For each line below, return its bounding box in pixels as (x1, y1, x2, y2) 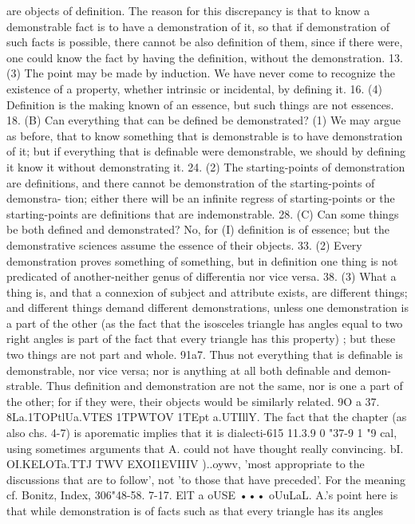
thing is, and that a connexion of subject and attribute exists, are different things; (6, 283, 408, 300)
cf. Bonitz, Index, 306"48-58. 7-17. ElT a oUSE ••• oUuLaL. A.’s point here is (6, 487, 398, 503)
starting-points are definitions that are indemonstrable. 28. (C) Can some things (6, 205, 399, 222)
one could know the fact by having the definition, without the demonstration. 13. (6, 49, 403, 65)
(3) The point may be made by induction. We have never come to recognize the (6, 65, 395, 81)
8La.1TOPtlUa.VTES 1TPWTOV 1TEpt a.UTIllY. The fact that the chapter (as (6, 408, 407, 425)
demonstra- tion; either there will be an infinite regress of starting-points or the (6, 190, 395, 207)
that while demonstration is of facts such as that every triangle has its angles (6, 502, 384, 518)
